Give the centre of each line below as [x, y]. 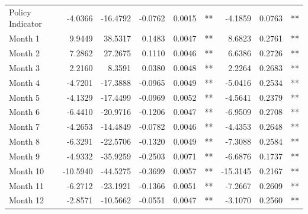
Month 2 [25, 53]
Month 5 [25, 97]
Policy [20, 12]
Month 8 [25, 141]
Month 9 [25, 156]
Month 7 [25, 127]
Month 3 [25, 67]
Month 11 [27, 185]
